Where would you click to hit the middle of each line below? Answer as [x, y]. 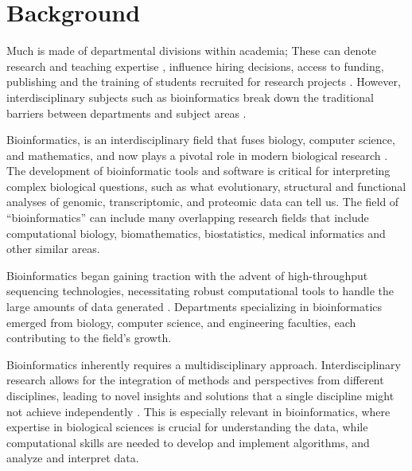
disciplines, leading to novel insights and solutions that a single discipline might [200, 395]
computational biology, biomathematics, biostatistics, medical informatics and [196, 233]
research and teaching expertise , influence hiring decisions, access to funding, [195, 66]
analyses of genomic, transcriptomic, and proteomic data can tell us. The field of [203, 202]
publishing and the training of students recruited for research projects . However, [204, 82]
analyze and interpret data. [73, 458]
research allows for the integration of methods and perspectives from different [195, 380]
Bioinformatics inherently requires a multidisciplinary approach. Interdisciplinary [204, 364]
